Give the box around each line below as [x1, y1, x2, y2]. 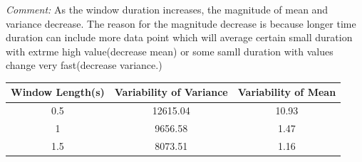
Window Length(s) [11, 85, 105, 99]
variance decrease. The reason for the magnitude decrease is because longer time [6, 16, 356, 31]
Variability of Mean [237, 85, 336, 99]
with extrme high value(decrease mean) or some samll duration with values [6, 43, 333, 58]
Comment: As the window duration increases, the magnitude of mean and [6, 2, 329, 16]
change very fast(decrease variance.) [6, 58, 162, 72]
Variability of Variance [114, 85, 228, 99]
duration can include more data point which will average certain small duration [6, 30, 353, 45]
